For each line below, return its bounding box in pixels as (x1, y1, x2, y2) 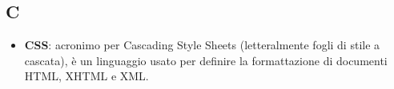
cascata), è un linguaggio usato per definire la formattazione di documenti (24, 52, 388, 68)
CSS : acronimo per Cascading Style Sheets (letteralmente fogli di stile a (24, 37, 380, 53)
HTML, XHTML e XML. (24, 68, 149, 84)
